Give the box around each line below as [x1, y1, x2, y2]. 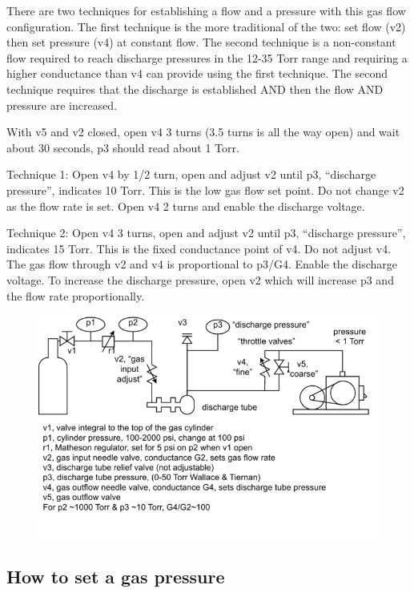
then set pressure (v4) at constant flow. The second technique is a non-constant [6, 34, 396, 50]
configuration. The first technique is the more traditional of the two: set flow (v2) [6, 18, 406, 34]
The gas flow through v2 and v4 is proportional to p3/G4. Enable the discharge [6, 256, 397, 272]
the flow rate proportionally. [6, 287, 145, 304]
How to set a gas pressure [6, 563, 225, 588]
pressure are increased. [6, 96, 118, 113]
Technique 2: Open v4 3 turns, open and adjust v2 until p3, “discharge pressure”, [6, 224, 406, 241]
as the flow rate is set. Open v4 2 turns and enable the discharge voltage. [6, 197, 365, 214]
